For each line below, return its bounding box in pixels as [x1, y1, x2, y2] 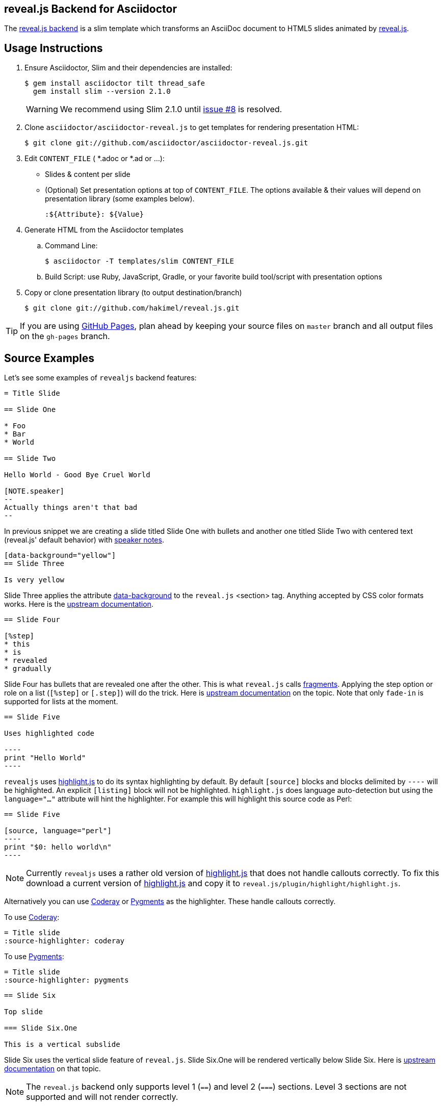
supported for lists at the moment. [4, 697, 118, 706]
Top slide [4, 1008, 43, 1016]
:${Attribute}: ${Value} [45, 210, 144, 219]
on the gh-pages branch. [20, 331, 110, 342]
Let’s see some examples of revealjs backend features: [4, 373, 197, 382]
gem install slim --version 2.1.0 [33, 87, 171, 96]
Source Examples [4, 351, 95, 365]
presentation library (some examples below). [45, 194, 195, 203]
